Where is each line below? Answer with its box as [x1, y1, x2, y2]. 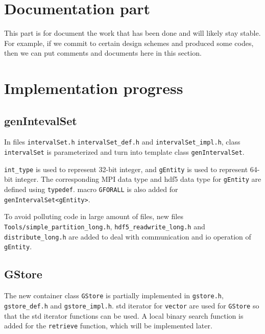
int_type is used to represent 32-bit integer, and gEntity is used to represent [4, 163, 248, 174]
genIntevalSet [4, 112, 77, 128]
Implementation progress [4, 78, 183, 99]
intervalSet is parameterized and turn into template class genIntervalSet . [4, 147, 245, 157]
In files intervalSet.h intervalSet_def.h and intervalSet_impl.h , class [4, 136, 240, 147]
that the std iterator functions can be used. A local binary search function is [4, 310, 244, 321]
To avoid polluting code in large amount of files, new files [4, 211, 183, 222]
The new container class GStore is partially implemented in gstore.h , [4, 290, 224, 301]
